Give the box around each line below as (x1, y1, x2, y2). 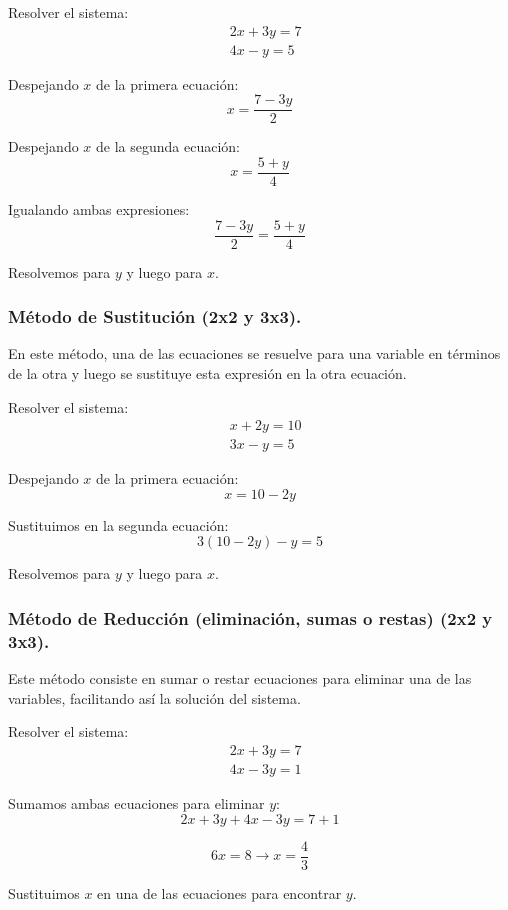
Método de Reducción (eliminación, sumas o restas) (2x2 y (8, 605, 493, 630)
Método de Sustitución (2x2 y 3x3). (8, 304, 302, 329)
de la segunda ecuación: (96, 136, 240, 157)
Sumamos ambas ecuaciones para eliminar (8, 793, 265, 814)
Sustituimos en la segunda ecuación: (8, 514, 229, 535)
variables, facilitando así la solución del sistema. (8, 687, 301, 708)
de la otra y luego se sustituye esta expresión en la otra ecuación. (8, 363, 407, 384)
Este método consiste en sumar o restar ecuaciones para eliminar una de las (8, 668, 472, 689)
